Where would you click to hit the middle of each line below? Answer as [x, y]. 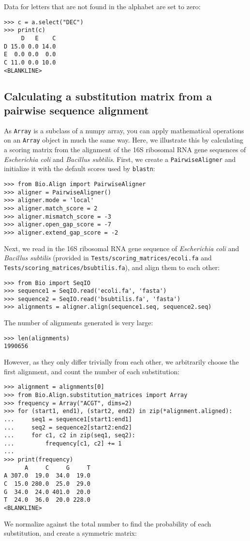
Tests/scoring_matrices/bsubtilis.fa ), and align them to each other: [112, 267]
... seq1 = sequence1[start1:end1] [68, 419]
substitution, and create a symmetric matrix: [70, 533]
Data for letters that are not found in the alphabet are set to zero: [102, 6]
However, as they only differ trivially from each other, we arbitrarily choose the [121, 362]
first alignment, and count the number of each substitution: [92, 371]
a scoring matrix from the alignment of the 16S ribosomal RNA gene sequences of [125, 150]
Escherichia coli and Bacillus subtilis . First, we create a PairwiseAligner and [120, 159]
